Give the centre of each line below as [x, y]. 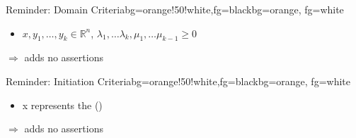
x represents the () [62, 105]
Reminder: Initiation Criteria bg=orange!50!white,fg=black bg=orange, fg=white [178, 81]
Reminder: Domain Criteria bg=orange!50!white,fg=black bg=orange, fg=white [175, 9]
